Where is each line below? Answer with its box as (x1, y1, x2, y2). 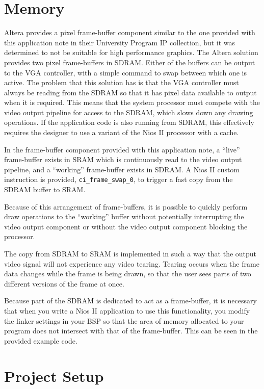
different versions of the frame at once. (4, 278, 124, 289)
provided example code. (4, 335, 77, 346)
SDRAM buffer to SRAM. (4, 184, 86, 195)
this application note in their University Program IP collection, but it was (4, 37, 235, 47)
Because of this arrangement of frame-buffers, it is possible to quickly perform (4, 201, 248, 212)
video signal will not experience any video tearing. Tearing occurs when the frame (4, 258, 259, 269)
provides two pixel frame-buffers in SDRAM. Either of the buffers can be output (4, 57, 255, 67)
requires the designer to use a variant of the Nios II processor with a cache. (4, 127, 239, 138)
